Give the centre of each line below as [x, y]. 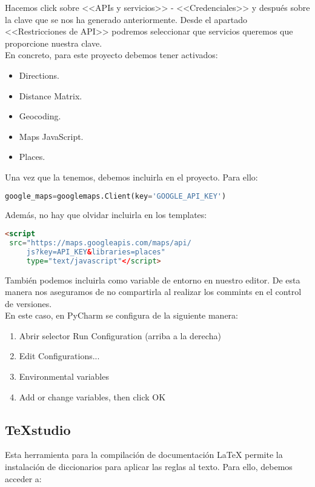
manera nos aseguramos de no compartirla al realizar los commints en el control [153, 292]
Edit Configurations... [59, 356]
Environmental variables [64, 376]
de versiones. [28, 303]
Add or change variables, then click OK [92, 396]
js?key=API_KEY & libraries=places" [96, 252]
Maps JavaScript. [51, 136]
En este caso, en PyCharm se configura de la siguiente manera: [121, 315]
